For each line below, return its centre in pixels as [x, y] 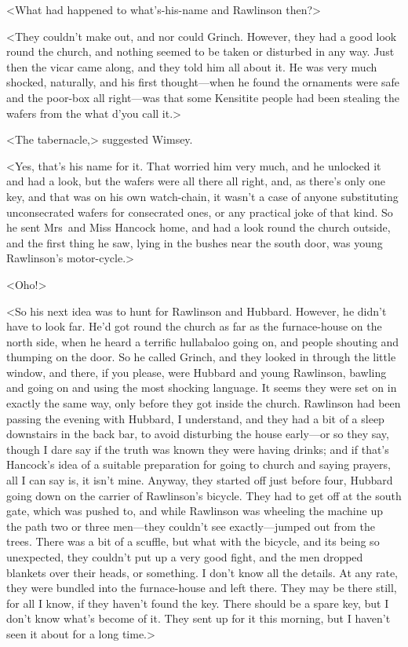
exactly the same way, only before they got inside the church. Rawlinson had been [204, 403]
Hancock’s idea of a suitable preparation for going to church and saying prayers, [199, 464]
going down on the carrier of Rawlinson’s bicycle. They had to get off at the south [204, 495]
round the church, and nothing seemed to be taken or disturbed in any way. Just [200, 51]
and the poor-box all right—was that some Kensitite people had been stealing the [203, 97]
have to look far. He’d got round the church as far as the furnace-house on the [194, 326]
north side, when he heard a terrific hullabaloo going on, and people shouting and [203, 341]
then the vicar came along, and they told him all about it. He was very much [192, 66]
